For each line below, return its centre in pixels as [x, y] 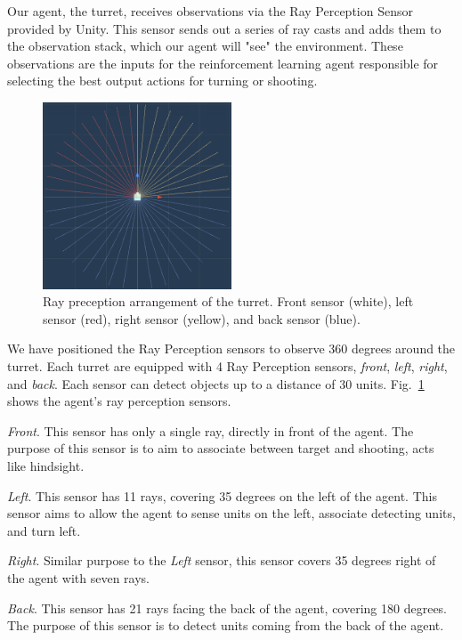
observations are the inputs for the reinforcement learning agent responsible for [223, 63]
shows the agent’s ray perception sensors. [119, 401]
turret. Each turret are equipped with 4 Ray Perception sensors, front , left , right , [227, 366]
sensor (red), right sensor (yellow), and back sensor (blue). [202, 318]
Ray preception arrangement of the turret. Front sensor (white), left [228, 301]
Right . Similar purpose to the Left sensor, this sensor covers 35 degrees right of [222, 560]
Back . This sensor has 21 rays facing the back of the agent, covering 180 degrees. [227, 608]
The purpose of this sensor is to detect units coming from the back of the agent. [226, 625]
